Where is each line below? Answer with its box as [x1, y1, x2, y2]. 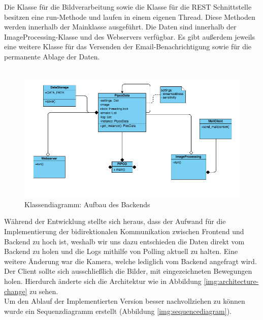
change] [4, 285, 27, 296]
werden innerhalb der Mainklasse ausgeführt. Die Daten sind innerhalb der [4, 21, 237, 32]
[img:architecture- [204, 275, 259, 286]
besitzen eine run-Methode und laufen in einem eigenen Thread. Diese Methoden [4, 11, 255, 22]
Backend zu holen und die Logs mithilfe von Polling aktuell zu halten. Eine [4, 246, 238, 257]
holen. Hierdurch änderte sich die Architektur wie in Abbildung [4, 275, 202, 286]
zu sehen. [29, 285, 58, 296]
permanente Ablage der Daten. [4, 51, 100, 61]
